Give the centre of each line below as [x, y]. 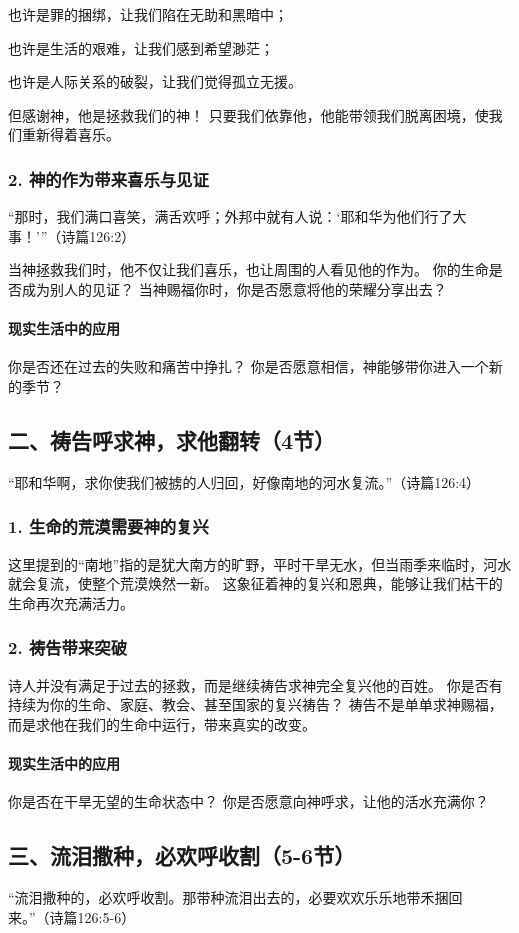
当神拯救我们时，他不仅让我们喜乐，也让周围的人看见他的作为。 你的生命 [248, 269]
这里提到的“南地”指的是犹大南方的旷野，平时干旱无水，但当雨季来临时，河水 [260, 563]
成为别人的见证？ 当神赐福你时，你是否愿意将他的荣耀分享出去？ [234, 288]
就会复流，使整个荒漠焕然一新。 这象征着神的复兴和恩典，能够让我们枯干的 [255, 583]
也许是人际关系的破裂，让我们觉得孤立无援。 [155, 81]
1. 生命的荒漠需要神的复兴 [108, 526]
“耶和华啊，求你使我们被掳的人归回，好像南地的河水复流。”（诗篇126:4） [244, 481]
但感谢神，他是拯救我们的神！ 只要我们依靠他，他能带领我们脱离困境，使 [248, 114]
